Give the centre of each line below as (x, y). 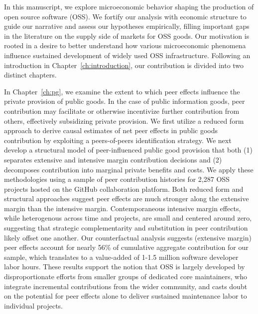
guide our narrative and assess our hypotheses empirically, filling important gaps (127, 26)
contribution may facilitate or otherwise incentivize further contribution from (122, 111)
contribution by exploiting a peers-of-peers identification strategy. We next (118, 140)
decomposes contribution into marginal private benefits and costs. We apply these (129, 169)
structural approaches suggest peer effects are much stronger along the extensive (127, 198)
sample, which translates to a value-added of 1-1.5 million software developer (121, 257)
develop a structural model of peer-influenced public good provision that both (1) (128, 150)
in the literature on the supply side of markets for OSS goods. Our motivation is (127, 36)
